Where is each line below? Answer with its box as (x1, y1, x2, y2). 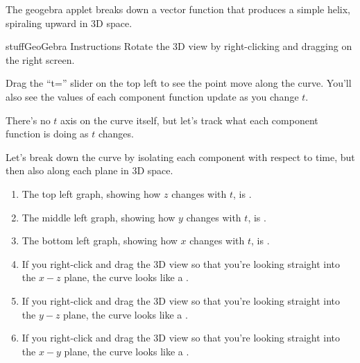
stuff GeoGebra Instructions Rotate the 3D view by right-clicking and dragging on (6, 39, 352, 53)
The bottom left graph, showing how (22, 233, 178, 248)
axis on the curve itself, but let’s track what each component (60, 112, 318, 127)
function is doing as (6, 126, 89, 141)
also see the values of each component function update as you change (6, 89, 299, 103)
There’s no (6, 112, 51, 127)
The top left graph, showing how (22, 186, 161, 201)
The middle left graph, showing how (22, 210, 175, 224)
